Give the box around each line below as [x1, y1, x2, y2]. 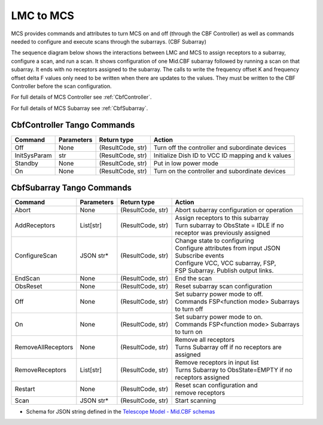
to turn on [175, 328, 203, 336]
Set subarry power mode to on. [175, 313, 263, 321]
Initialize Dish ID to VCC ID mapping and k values [153, 151, 291, 160]
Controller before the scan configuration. [11, 82, 112, 90]
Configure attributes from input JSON [175, 244, 281, 252]
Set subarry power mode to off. [175, 290, 263, 298]
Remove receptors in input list [175, 359, 260, 367]
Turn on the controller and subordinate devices [153, 167, 287, 175]
